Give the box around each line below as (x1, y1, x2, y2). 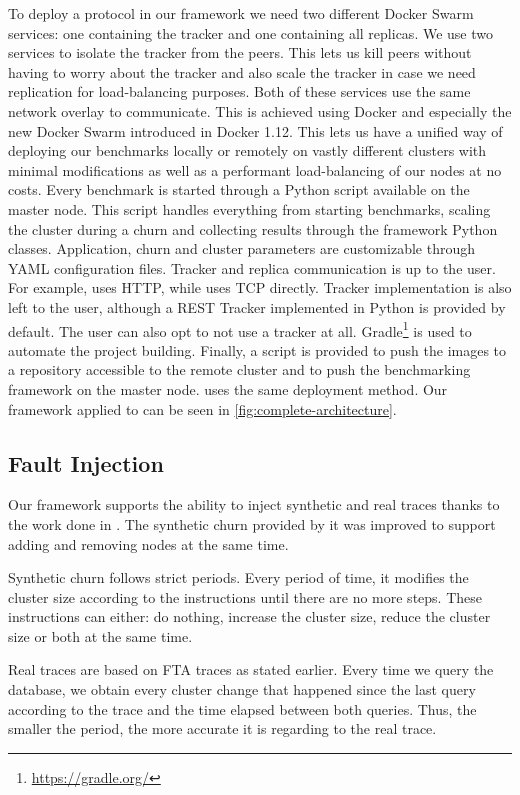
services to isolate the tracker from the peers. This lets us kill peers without (8, 42, 472, 63)
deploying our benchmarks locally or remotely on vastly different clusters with (8, 140, 487, 161)
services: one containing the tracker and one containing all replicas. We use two (8, 22, 493, 43)
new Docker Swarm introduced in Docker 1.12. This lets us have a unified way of (8, 120, 503, 141)
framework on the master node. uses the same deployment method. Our (8, 378, 448, 399)
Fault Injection (8, 447, 164, 478)
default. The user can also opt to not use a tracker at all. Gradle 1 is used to (8, 317, 472, 341)
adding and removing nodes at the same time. (8, 533, 289, 554)
